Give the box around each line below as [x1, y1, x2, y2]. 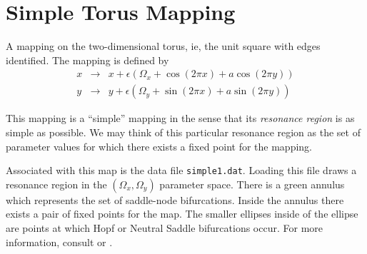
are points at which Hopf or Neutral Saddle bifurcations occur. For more [6, 220, 323, 235]
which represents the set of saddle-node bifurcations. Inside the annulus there [6, 192, 344, 207]
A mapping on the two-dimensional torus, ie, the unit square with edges [6, 39, 321, 54]
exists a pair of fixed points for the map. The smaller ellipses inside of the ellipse [6, 206, 358, 221]
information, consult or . [6, 234, 113, 249]
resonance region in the [6, 176, 107, 191]
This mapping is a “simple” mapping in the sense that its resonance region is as [6, 111, 355, 126]
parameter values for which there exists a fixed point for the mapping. [6, 138, 312, 153]
